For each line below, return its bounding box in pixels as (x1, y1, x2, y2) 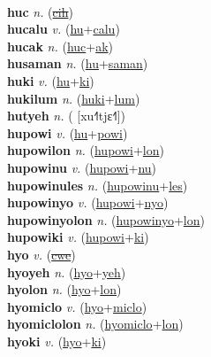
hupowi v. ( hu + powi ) (7, 123, 128, 142)
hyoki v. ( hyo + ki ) (7, 331, 107, 350)
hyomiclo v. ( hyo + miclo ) (7, 297, 147, 315)
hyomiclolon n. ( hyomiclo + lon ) (7, 314, 184, 333)
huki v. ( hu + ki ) (7, 71, 94, 89)
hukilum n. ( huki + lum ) (7, 89, 140, 107)
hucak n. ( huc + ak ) (7, 36, 114, 55)
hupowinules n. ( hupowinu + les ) (7, 175, 188, 194)
